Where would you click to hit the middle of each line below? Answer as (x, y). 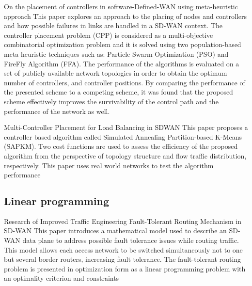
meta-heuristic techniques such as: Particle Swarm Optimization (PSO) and (116, 54)
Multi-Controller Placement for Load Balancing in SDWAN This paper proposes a (126, 127)
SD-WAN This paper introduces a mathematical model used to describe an (115, 230)
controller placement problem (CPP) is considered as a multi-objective (109, 35)
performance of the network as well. (57, 111)
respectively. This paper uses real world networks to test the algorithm (109, 165)
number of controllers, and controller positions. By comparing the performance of (125, 82)
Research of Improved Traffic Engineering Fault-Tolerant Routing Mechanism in (123, 221)
